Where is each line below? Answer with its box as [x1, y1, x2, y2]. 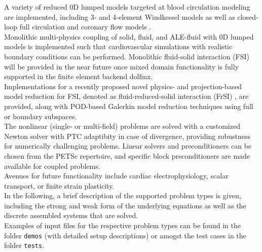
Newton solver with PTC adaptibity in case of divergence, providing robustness [4, 130, 251, 141]
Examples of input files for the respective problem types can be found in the [4, 220, 241, 231]
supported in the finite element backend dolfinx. [4, 71, 153, 82]
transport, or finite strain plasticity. [4, 180, 115, 191]
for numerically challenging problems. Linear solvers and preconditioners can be [4, 140, 252, 151]
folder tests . [4, 240, 45, 250]
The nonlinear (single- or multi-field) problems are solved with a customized [4, 121, 240, 131]
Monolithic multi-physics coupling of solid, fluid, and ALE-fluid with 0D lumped [4, 31, 254, 42]
